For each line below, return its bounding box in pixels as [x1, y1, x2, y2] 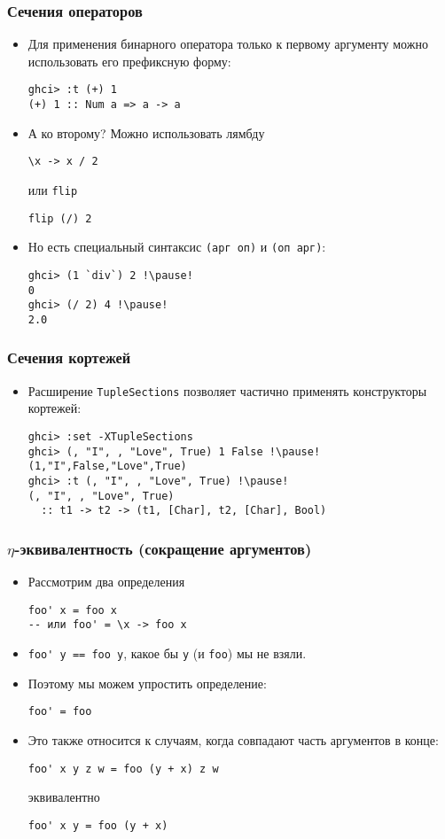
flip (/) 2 [27, 212, 92, 225]
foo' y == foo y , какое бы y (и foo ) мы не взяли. [27, 644, 307, 663]
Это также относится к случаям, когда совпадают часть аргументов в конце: [27, 731, 439, 749]
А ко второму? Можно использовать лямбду [27, 123, 265, 142]
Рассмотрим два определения [27, 572, 185, 591]
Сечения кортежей [7, 346, 131, 369]
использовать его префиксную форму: [27, 51, 231, 70]
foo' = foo [27, 705, 92, 719]
